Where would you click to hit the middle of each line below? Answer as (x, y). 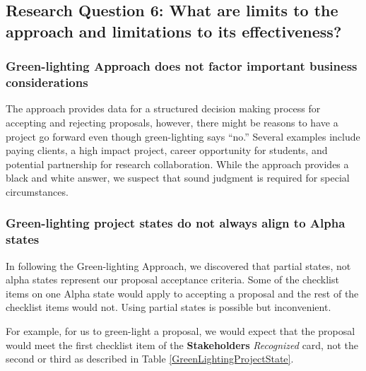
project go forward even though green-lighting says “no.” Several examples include (183, 136)
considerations (47, 82)
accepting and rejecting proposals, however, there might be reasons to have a (172, 122)
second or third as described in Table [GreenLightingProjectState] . (150, 359)
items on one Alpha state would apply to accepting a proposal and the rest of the (182, 293)
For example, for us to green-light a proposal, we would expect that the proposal (181, 330)
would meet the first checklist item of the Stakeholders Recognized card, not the (182, 344)
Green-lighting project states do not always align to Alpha (176, 223)
